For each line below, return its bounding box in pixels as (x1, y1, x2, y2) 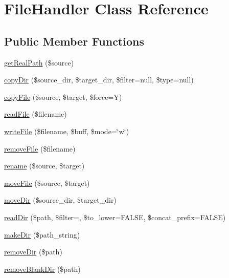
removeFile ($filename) (4, 143, 76, 154)
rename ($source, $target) (4, 160, 85, 171)
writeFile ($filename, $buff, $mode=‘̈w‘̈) (4, 125, 129, 136)
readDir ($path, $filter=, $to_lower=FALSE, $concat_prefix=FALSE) (4, 211, 226, 222)
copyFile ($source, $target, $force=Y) (4, 91, 122, 102)
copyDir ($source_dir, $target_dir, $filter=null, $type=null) (4, 74, 194, 85)
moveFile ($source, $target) (4, 177, 90, 188)
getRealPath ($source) (4, 57, 74, 68)
